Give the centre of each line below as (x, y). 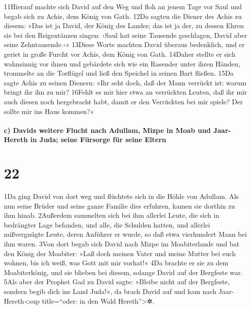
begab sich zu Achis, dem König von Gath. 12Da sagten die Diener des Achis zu (123, 16)
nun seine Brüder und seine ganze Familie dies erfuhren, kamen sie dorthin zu (120, 205)
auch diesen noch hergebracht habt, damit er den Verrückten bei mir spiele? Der (124, 101)
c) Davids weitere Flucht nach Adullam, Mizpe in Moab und (108, 130)
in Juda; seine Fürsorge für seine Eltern (98, 139)
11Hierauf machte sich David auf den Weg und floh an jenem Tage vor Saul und (123, 6)
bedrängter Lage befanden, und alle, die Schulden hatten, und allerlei (107, 224)
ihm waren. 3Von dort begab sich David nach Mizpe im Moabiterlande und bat (122, 244)
